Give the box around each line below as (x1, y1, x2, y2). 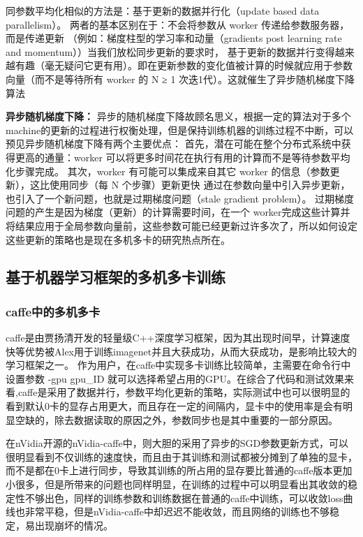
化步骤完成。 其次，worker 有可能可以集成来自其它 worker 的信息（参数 (6, 163, 330, 178)
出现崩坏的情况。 (34, 517, 113, 532)
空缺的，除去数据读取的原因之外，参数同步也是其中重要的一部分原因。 (15, 412, 338, 427)
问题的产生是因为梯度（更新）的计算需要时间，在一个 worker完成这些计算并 (6, 205, 350, 219)
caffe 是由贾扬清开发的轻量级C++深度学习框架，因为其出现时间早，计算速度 (6, 330, 350, 345)
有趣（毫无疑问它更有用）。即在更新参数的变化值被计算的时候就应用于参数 (15, 58, 353, 73)
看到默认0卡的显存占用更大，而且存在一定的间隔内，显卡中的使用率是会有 (6, 399, 343, 413)
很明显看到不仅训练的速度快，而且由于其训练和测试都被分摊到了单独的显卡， (6, 449, 357, 464)
